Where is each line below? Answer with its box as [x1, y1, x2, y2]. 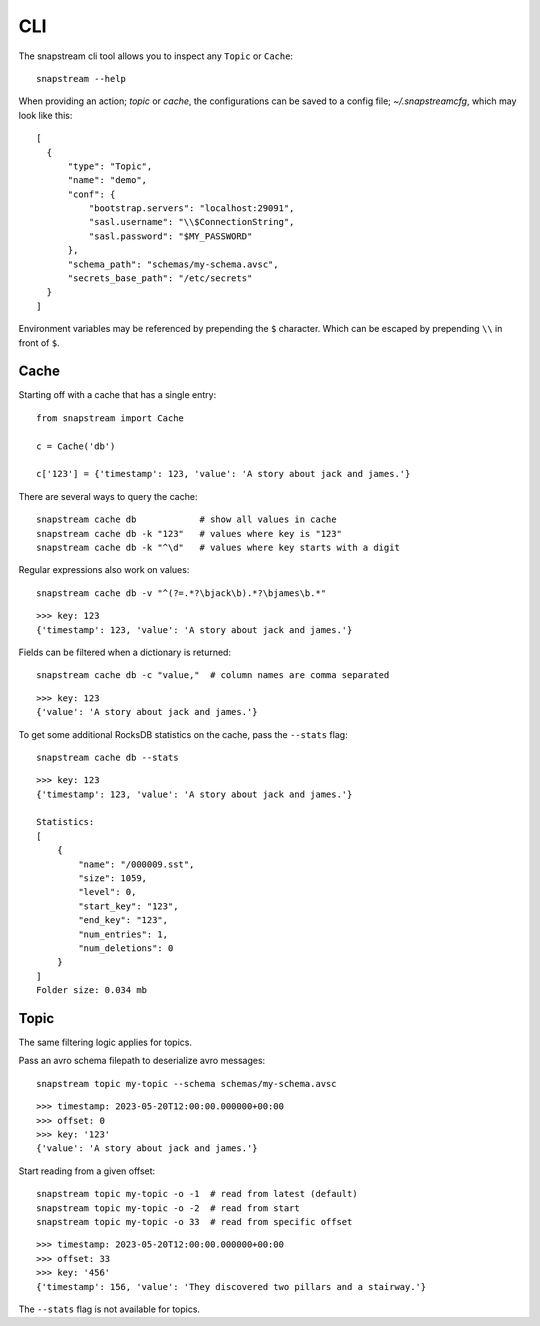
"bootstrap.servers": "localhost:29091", [88, 203, 295, 214]
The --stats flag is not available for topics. [18, 1303, 200, 1315]
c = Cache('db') [36, 440, 116, 452]
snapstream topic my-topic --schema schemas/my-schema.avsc [36, 1078, 337, 1089]
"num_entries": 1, [78, 928, 169, 940]
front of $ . [18, 336, 60, 349]
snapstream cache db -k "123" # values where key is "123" [36, 528, 342, 539]
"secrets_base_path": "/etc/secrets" [67, 273, 253, 284]
